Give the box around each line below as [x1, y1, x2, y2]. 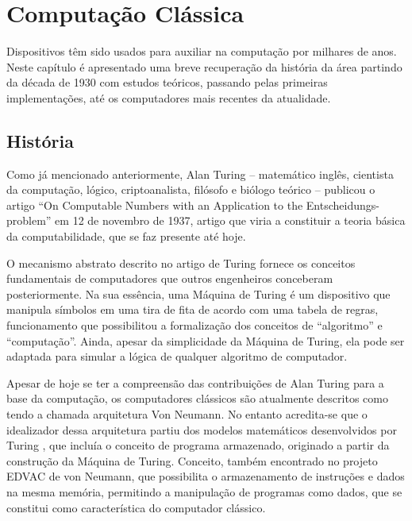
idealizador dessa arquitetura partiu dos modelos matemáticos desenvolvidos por [6, 421, 397, 438]
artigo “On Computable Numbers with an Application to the [6, 196, 303, 213]
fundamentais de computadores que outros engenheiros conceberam [6, 270, 333, 287]
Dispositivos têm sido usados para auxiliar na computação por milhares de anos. [6, 43, 397, 60]
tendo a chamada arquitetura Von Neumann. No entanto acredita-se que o [6, 406, 368, 423]
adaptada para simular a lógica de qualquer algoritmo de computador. [6, 348, 348, 365]
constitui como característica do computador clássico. [6, 499, 266, 515]
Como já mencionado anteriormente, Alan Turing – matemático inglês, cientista [6, 165, 394, 182]
